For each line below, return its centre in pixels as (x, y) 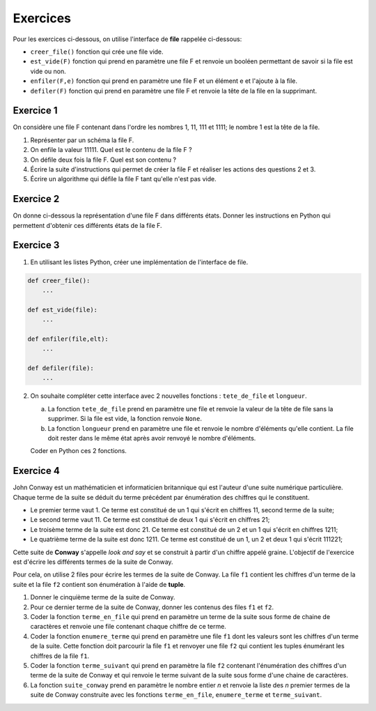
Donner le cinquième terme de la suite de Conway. (103, 597)
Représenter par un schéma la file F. (82, 140)
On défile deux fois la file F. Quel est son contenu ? (103, 160)
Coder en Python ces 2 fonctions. (78, 451)
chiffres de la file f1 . (60, 656)
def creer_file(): (59, 280)
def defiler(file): (61, 368)
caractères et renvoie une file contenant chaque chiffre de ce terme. (128, 627)
